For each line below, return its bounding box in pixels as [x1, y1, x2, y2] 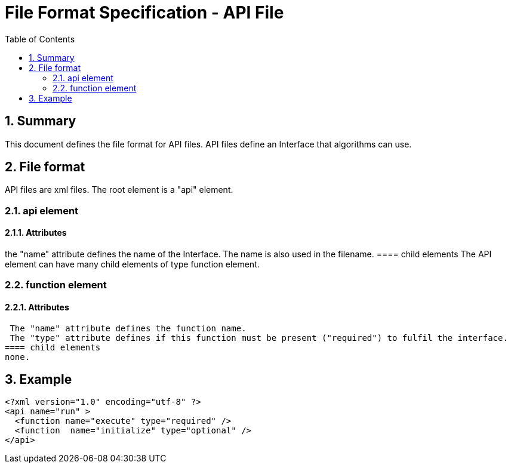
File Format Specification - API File [5, 2, 284, 23]
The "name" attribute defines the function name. [10, 323, 247, 333]
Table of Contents [5, 33, 75, 44]
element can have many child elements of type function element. [5, 259, 260, 270]
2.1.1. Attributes [5, 227, 67, 238]
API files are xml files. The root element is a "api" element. [5, 184, 233, 195]
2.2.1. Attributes [5, 302, 69, 313]
